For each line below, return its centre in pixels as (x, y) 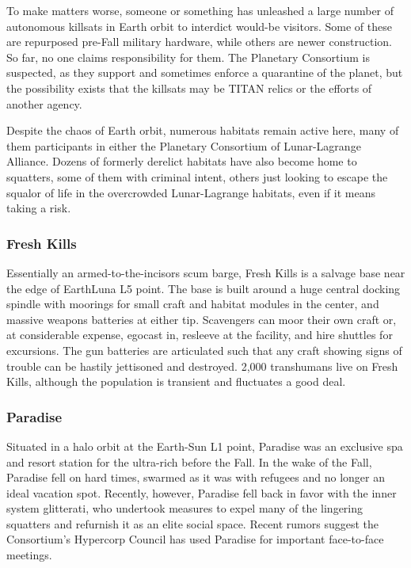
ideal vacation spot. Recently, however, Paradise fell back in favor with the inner (202, 492)
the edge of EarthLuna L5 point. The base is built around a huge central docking (204, 288)
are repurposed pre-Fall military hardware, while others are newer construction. (199, 42)
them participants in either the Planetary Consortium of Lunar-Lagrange (184, 145)
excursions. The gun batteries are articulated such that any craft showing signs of (204, 350)
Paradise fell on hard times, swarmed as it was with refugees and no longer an (196, 477)
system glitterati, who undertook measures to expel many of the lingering (185, 508)
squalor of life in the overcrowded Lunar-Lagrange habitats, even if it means (191, 192)
